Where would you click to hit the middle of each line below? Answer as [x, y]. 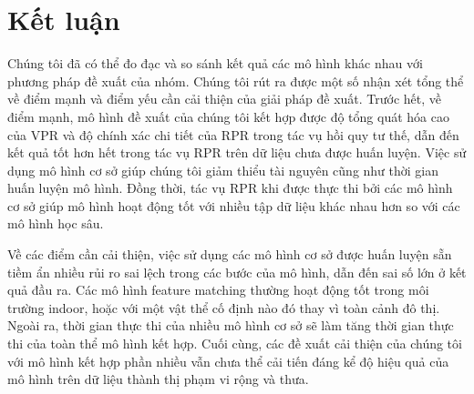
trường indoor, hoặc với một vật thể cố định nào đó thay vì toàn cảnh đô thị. [224, 307]
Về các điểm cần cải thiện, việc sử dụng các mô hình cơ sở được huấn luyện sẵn [230, 254]
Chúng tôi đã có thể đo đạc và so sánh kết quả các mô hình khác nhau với [215, 63]
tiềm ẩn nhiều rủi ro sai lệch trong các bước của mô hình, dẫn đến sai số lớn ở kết [237, 272]
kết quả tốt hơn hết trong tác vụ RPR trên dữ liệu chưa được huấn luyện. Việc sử [237, 152]
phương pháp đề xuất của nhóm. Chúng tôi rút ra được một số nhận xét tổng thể [236, 81]
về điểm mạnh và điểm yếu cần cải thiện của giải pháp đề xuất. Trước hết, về [225, 99]
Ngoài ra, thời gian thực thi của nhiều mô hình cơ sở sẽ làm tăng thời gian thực [231, 325]
